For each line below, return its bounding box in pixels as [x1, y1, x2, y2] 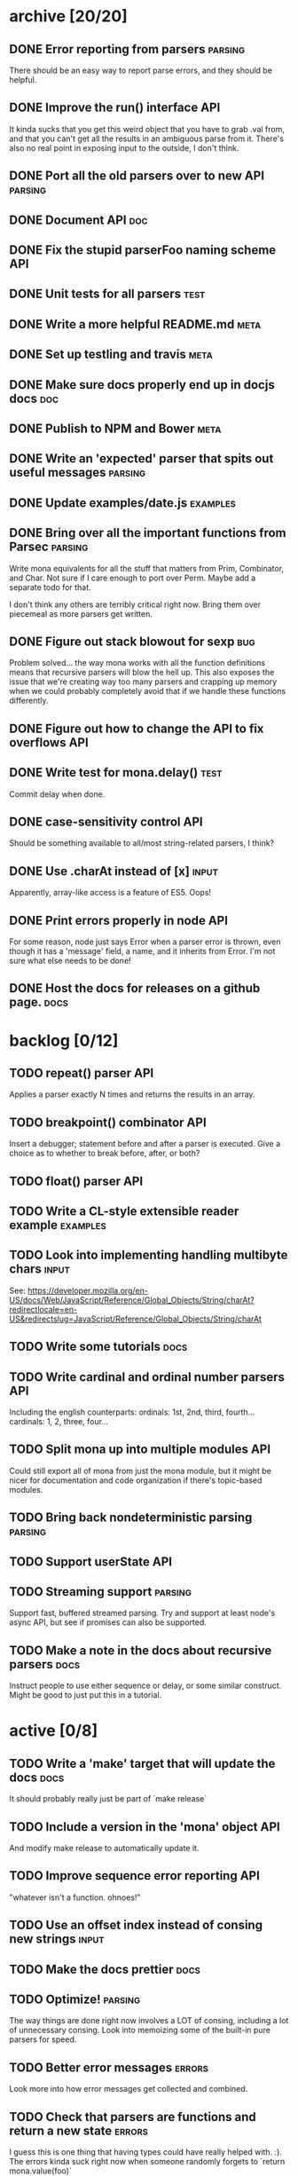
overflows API [9, 735, 89, 750]
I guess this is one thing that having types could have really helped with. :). [9, 2147, 282, 2157]
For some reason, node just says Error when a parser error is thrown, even [9, 936, 281, 947]
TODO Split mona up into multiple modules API [9, 1442, 271, 1457]
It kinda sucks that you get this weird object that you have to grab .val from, [9, 123, 286, 134]
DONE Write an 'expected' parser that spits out [9, 451, 274, 467]
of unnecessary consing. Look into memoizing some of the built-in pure [9, 2025, 271, 2036]
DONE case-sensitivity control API [9, 814, 203, 829]
